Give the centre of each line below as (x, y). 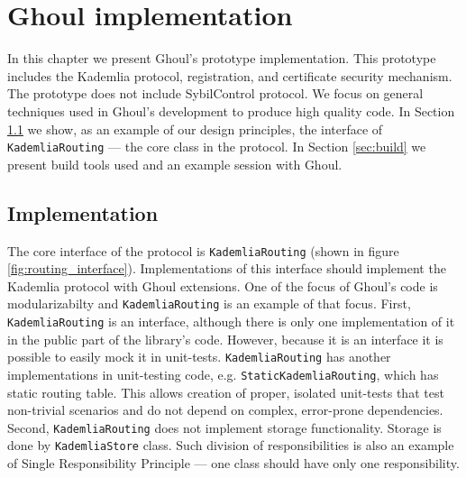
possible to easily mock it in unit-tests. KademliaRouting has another (199, 357)
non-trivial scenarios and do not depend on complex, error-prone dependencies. (225, 410)
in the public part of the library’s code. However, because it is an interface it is (225, 339)
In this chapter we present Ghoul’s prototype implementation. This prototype (222, 58)
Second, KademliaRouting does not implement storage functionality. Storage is (224, 427)
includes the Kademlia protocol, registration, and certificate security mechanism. (230, 75)
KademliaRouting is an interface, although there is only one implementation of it (231, 322)
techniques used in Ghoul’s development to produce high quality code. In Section (231, 110)
